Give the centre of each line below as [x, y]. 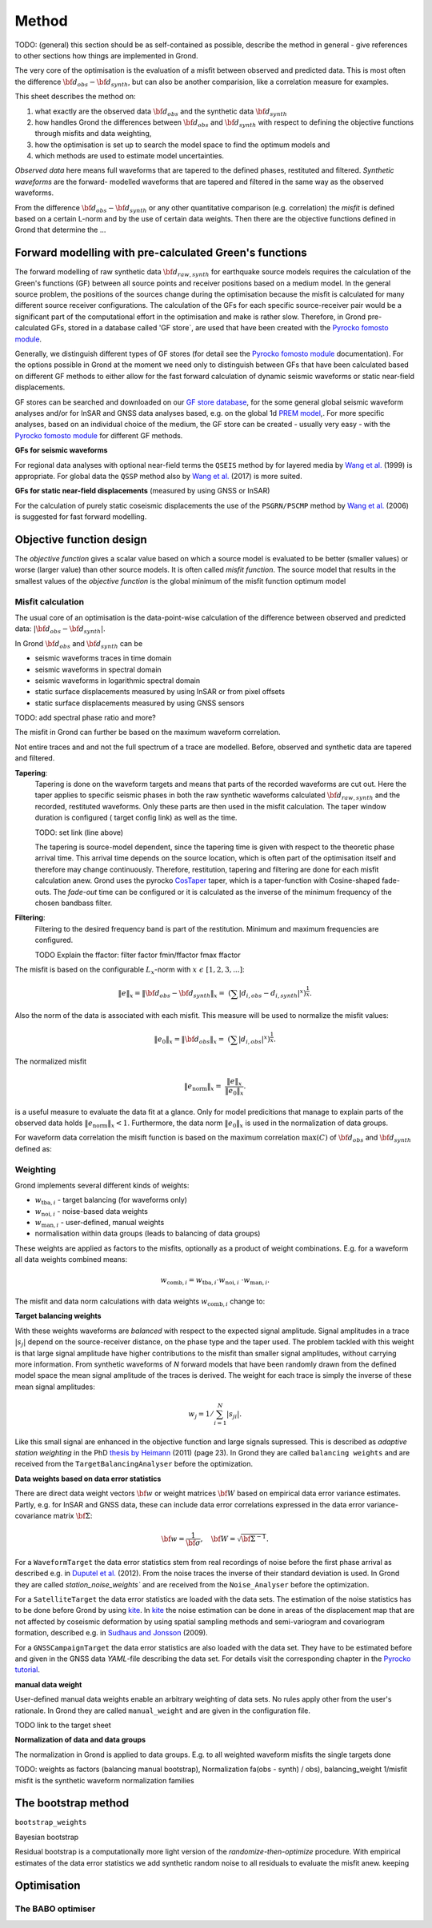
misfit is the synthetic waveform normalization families [105, 1780]
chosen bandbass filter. [74, 903]
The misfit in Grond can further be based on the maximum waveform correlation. [148, 732]
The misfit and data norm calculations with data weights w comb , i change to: [140, 1302]
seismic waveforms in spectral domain [98, 669]
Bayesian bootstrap [47, 1837]
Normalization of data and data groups [80, 1740]
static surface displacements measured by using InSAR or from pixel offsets [160, 692]
